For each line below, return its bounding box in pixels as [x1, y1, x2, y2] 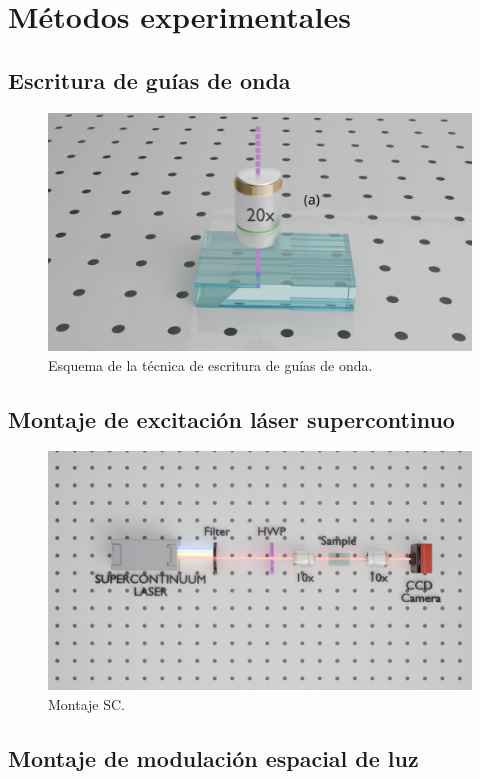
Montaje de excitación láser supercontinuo [8, 403, 455, 434]
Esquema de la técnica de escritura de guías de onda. [48, 354, 373, 375]
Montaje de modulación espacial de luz [8, 742, 419, 773]
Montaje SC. [48, 693, 126, 714]
